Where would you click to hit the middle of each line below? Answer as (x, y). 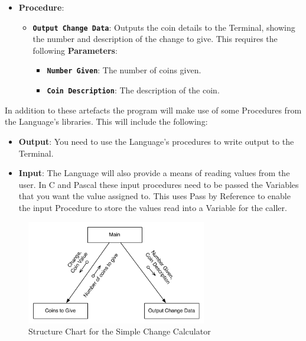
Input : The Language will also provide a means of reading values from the (154, 173)
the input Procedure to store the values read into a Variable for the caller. (153, 207)
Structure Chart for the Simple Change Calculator (120, 331)
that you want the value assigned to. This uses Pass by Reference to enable (154, 196)
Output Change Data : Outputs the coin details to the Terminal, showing (164, 27)
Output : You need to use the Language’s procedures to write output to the (156, 141)
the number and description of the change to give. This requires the (155, 39)
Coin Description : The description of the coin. (133, 90)
